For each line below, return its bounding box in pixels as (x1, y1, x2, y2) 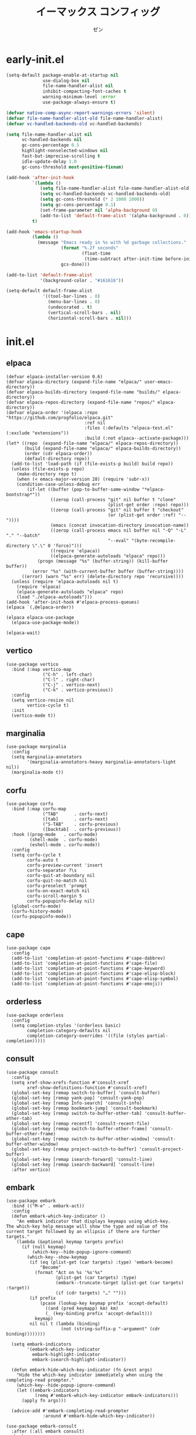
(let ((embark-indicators (16, 1388, 80, 1393)
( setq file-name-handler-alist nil (6, 131, 93, 138)
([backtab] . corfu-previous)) (43, 827, 121, 833)
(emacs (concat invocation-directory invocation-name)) (50, 522, 190, 528)
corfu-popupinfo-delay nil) (27, 898, 95, 905)
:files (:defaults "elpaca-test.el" (84, 425, 174, 431)
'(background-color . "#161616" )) (40, 278, 124, 283)
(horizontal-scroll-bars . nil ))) (47, 315, 132, 321)
